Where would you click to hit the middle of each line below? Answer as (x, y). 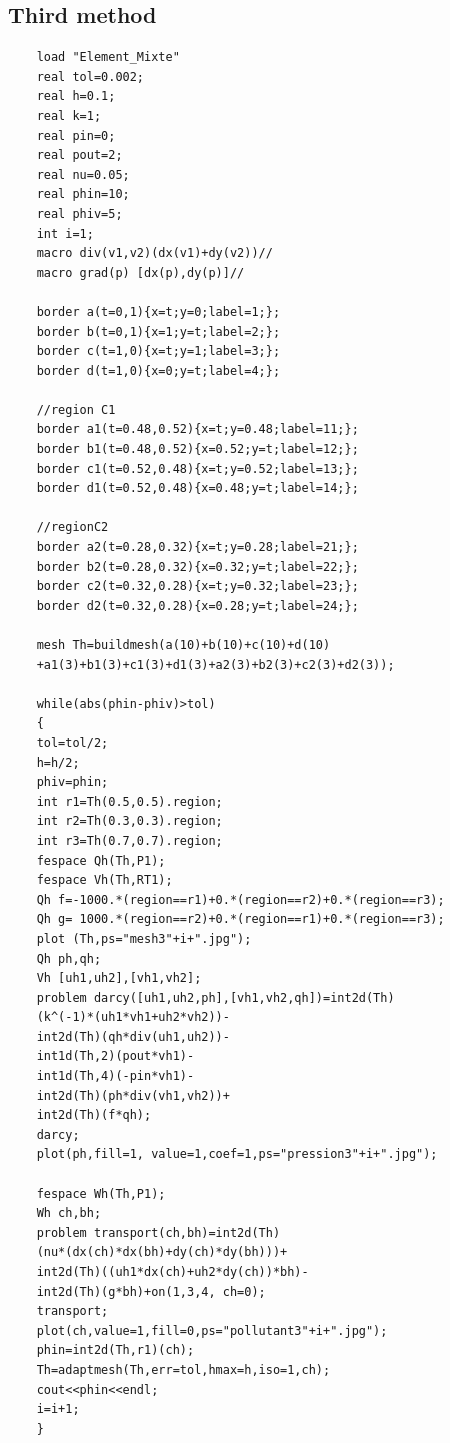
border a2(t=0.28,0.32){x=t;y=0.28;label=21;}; (197, 547)
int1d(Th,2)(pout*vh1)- (115, 1056)
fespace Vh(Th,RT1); (104, 880)
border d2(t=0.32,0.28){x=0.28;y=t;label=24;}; (197, 605)
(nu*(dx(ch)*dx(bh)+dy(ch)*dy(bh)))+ (162, 1252)
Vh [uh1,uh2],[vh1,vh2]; (119, 978)
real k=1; (69, 115)
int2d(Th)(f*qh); (94, 1115)
